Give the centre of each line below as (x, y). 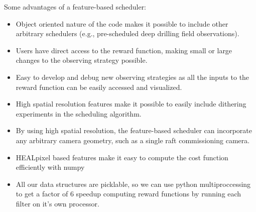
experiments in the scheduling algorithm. (79, 113)
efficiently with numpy (50, 167)
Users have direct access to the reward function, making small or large (124, 50)
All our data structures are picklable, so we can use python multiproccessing (133, 184)
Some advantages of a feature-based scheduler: (75, 7)
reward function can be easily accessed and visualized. (99, 87)
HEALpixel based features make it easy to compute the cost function (122, 157)
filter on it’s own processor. (57, 203)
